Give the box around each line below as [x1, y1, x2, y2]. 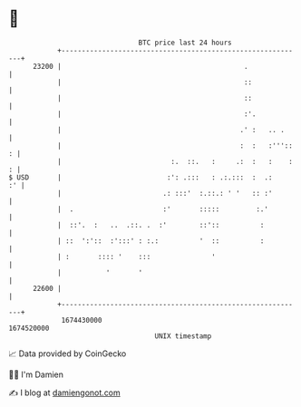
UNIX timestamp [154, 331, 212, 341]
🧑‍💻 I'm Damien [8, 369, 64, 380]
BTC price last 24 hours [138, 38, 232, 47]
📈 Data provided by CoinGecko [8, 348, 127, 359]
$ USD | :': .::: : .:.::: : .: [8, 172, 273, 182]
